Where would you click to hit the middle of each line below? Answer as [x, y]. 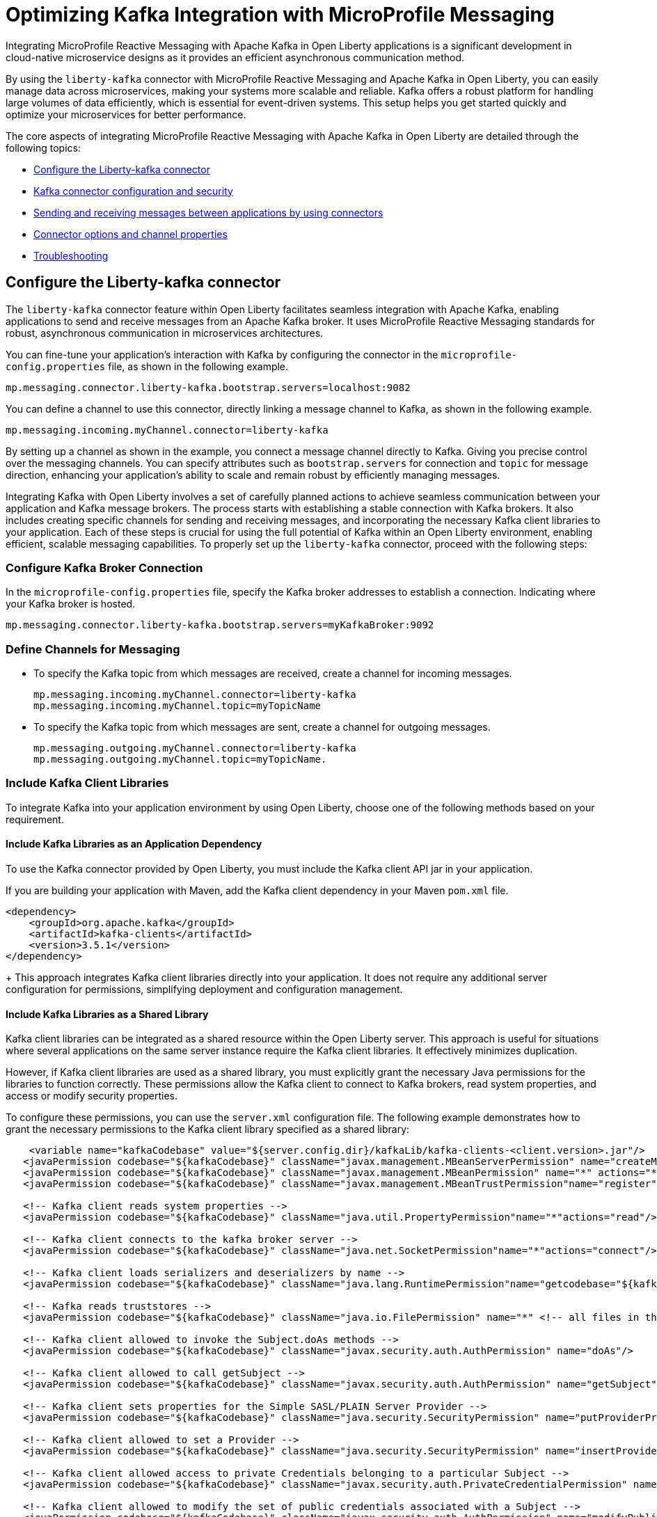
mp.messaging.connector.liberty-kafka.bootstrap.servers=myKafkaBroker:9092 [220, 625]
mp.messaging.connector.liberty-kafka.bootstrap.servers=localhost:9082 [208, 387]
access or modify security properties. [92, 1096]
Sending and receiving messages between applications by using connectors [208, 212]
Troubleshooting [71, 255]
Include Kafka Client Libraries [87, 783]
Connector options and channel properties [130, 234]
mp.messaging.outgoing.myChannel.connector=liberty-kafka [195, 748]
